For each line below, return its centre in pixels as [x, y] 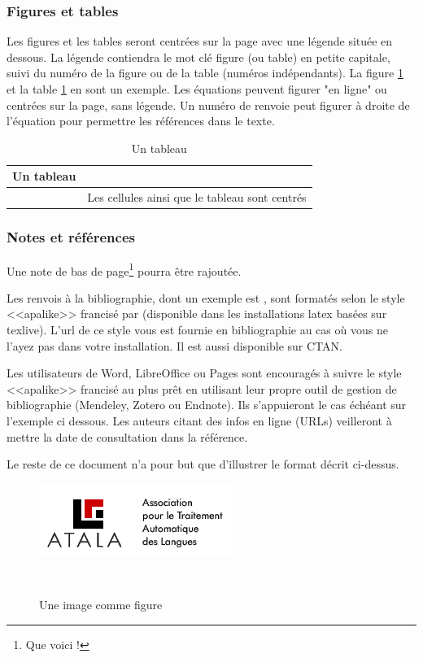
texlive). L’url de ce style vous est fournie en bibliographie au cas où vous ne [197, 329]
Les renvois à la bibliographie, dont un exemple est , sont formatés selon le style [206, 297]
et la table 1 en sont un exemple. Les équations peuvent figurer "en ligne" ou [197, 89]
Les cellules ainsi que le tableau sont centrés [197, 197]
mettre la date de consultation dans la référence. [127, 436]
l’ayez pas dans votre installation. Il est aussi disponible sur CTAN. [174, 345]
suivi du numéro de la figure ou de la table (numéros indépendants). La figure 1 [205, 73]
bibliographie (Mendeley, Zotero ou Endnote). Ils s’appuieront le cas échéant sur [207, 405]
